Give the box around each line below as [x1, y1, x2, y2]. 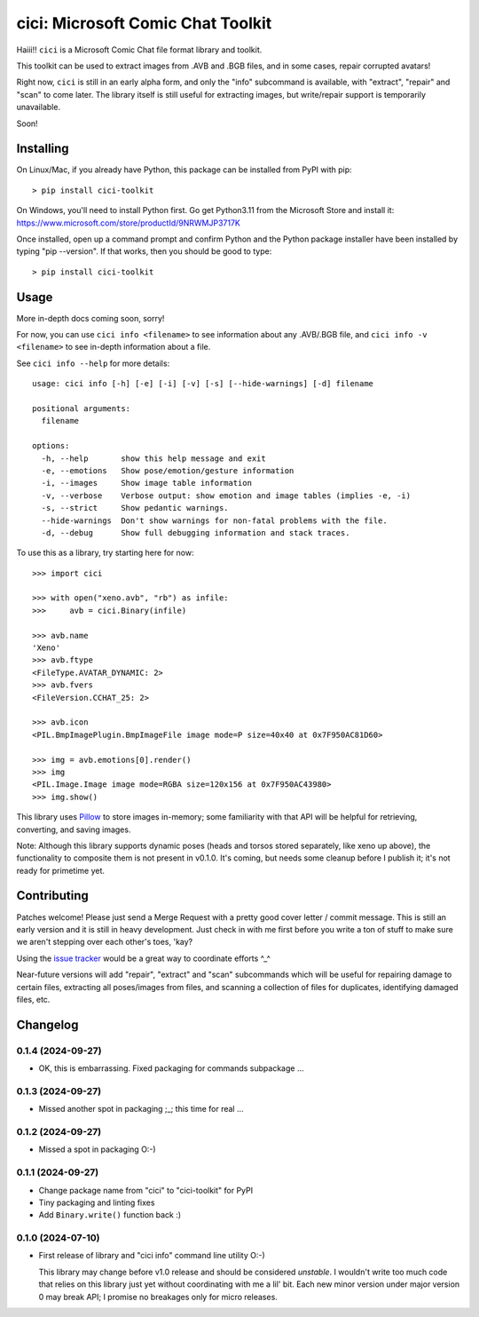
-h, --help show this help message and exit [41, 453, 266, 464]
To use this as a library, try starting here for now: [16, 547, 194, 559]
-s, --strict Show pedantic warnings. [41, 503, 230, 513]
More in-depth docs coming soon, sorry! [16, 313, 165, 323]
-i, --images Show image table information [41, 478, 253, 488]
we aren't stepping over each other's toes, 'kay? [16, 937, 193, 948]
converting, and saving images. [16, 824, 131, 835]
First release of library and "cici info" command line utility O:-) [38, 1250, 265, 1261]
